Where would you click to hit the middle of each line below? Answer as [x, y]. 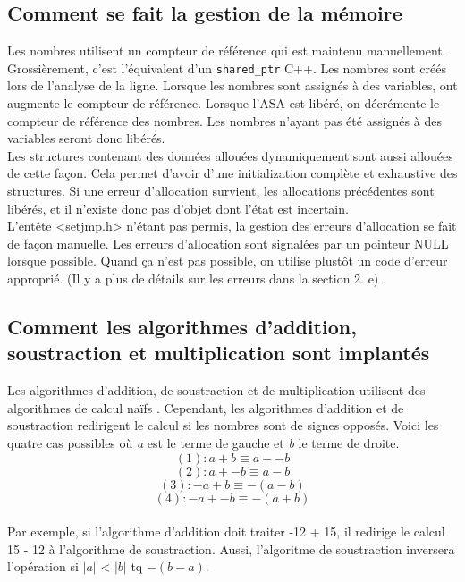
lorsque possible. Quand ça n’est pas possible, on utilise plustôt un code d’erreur [228, 261]
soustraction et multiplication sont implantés [219, 353]
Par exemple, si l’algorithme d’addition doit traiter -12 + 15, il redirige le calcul [226, 531]
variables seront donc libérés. [86, 138]
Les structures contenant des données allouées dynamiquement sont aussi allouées [230, 155]
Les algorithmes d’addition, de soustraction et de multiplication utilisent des [216, 390]
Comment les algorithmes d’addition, [182, 326]
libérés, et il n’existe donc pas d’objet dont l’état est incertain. [178, 208]
